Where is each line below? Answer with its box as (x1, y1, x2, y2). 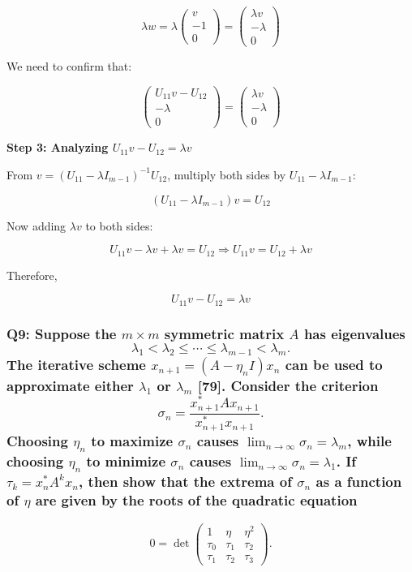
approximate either (6, 375, 134, 395)
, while (347, 430, 392, 450)
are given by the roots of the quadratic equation (35, 490, 358, 510)
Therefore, (6, 266, 58, 283)
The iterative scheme (6, 354, 146, 374)
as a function (315, 471, 402, 492)
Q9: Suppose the (6, 323, 117, 343)
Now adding (6, 217, 67, 234)
